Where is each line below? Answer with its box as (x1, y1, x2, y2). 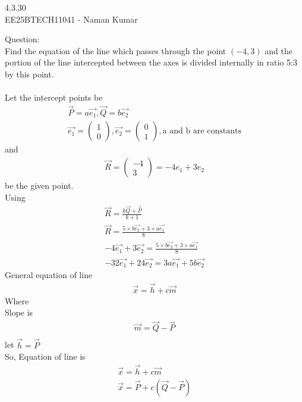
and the (265, 44, 292, 57)
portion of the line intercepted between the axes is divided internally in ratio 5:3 (5, 56, 297, 68)
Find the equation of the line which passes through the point (5, 44, 227, 57)
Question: (5, 33, 40, 45)
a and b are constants (162, 127, 241, 136)
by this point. (5, 67, 54, 80)
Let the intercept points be (5, 91, 103, 104)
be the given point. (5, 179, 74, 192)
